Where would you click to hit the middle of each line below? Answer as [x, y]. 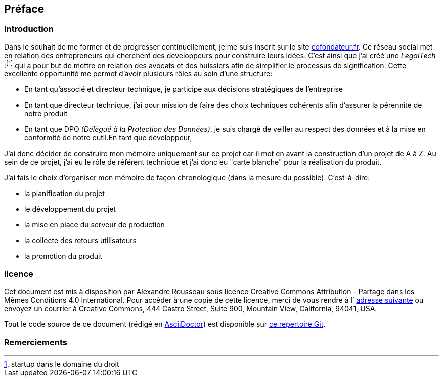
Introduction [29, 29]
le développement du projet [70, 209]
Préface [24, 9]
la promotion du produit [63, 256]
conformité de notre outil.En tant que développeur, [108, 138]
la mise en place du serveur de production [95, 225]
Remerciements [36, 342]
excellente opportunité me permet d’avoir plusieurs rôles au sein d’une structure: [138, 74]
